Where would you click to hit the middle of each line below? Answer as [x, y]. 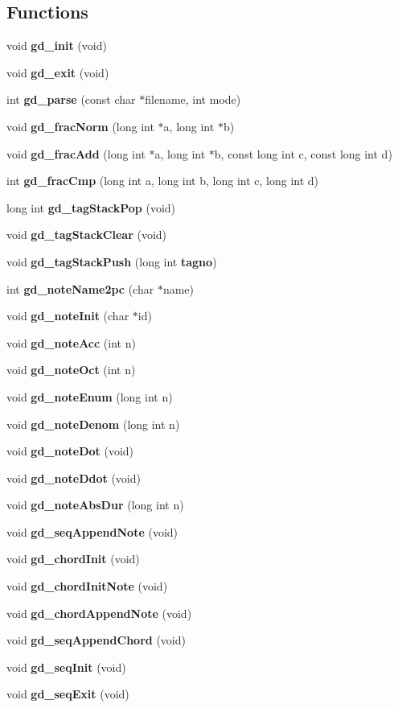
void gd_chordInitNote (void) [87, 586]
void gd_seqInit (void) [66, 667]
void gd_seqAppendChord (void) [96, 640]
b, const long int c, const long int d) [303, 153]
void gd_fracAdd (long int [76, 153]
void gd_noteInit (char [68, 316]
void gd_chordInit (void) [73, 559]
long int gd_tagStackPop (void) [91, 207]
